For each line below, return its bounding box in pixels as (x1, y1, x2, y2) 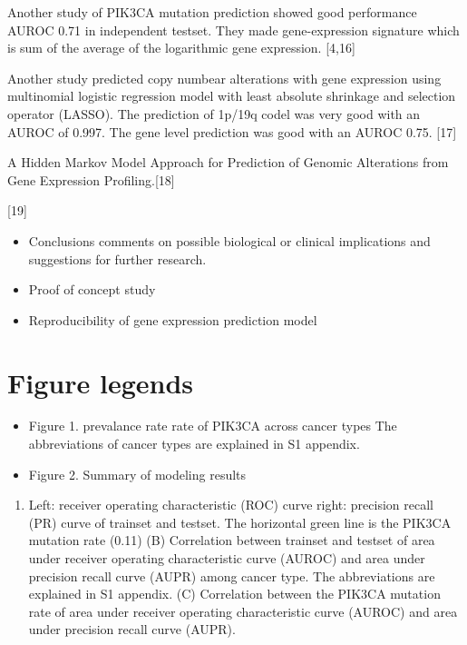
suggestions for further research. (28, 249, 207, 268)
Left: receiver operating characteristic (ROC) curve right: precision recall (28, 495, 433, 514)
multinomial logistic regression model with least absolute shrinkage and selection (7, 86, 456, 105)
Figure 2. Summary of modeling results (28, 464, 247, 483)
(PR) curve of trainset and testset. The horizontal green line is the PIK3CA (28, 512, 452, 531)
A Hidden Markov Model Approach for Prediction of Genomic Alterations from (7, 153, 449, 172)
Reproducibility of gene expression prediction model (28, 310, 317, 329)
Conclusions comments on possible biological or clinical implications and (28, 231, 431, 250)
